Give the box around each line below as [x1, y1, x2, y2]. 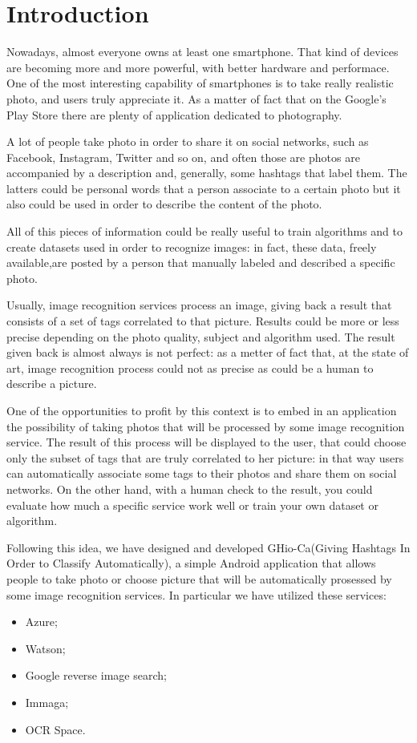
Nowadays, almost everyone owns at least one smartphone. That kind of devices [6, 43, 399, 60]
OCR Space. [25, 721, 86, 737]
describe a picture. [6, 375, 97, 392]
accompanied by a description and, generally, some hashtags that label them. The [6, 164, 407, 181]
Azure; [25, 613, 58, 630]
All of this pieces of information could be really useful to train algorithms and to [6, 223, 403, 240]
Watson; [25, 640, 66, 656]
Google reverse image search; [25, 667, 167, 684]
